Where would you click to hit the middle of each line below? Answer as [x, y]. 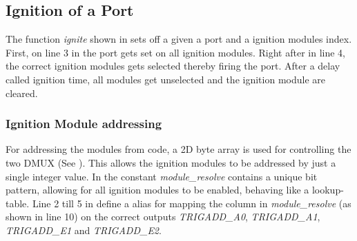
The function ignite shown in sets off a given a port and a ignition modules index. [179, 39]
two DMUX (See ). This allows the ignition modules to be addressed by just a [171, 162]
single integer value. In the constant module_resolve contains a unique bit [162, 176]
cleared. [22, 93]
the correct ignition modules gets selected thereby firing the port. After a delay [173, 66]
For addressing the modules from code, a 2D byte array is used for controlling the [178, 149]
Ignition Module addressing [84, 124]
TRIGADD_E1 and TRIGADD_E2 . [84, 230]
